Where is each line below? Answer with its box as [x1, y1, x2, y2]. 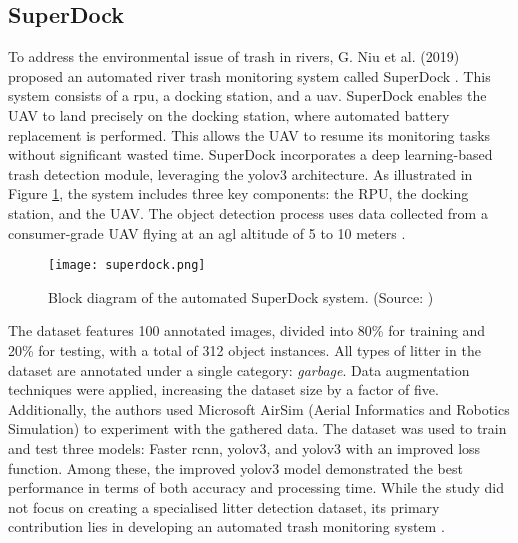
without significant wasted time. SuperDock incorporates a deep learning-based [8, 144, 493, 165]
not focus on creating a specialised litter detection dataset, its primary [8, 496, 440, 517]
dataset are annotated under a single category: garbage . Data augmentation [8, 359, 470, 380]
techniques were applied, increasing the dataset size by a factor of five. [8, 379, 439, 400]
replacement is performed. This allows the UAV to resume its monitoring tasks [8, 124, 491, 145]
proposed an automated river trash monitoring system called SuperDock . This [8, 65, 491, 86]
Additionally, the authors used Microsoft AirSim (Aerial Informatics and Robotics [8, 398, 510, 419]
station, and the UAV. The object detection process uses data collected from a [8, 202, 488, 223]
